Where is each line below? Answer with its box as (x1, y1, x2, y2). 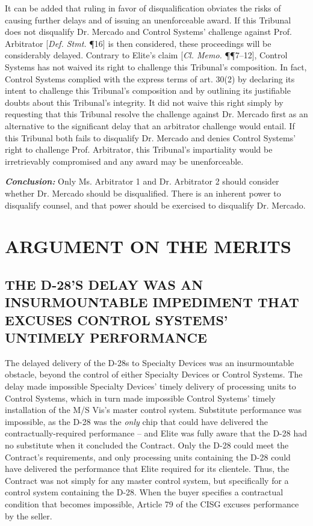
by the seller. (5, 509, 52, 522)
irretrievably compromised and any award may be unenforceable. (5, 154, 244, 167)
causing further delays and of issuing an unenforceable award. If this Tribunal (5, 13, 291, 26)
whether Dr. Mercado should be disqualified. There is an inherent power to (5, 186, 281, 199)
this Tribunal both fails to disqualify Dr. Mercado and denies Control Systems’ (5, 131, 296, 144)
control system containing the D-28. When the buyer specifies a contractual (5, 486, 284, 498)
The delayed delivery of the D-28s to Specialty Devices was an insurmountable (5, 356, 294, 369)
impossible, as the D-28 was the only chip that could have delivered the (5, 415, 268, 427)
